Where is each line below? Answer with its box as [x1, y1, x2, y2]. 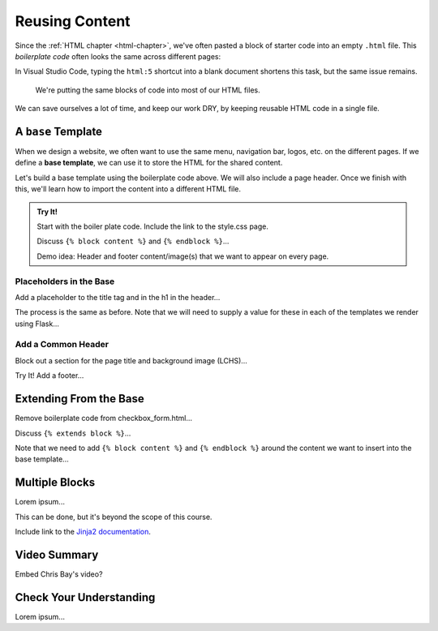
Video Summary [15, 547, 99, 561]
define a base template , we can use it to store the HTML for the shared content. [15, 158, 283, 168]
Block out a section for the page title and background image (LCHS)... [15, 355, 247, 365]
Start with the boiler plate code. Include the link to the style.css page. [36, 221, 269, 231]
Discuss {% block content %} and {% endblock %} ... [36, 236, 230, 247]
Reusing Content [15, 12, 131, 30]
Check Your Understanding [15, 590, 156, 604]
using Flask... [15, 319, 60, 328]
